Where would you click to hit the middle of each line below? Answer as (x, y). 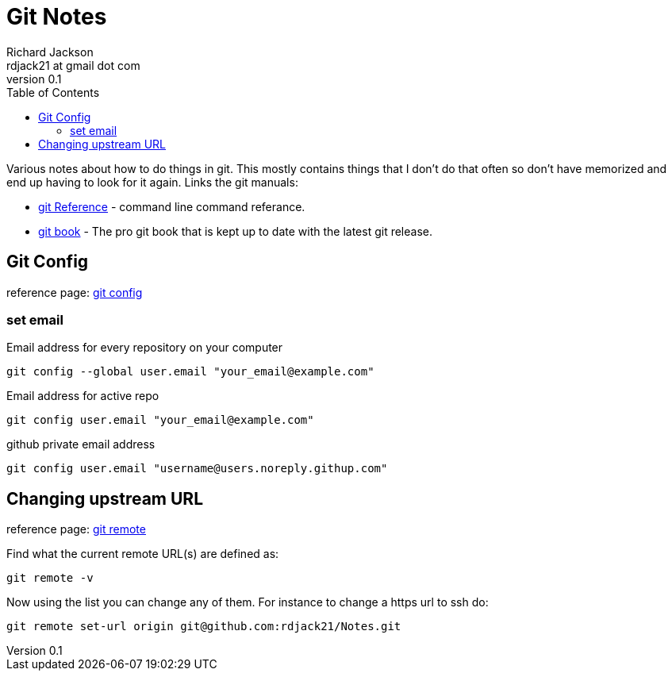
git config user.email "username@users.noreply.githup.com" (197, 469)
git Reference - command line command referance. (172, 206)
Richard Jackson (50, 52)
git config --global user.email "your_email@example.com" (190, 372)
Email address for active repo (83, 396)
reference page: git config (75, 292)
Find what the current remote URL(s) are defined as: (143, 554)
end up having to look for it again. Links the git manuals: (152, 182)
